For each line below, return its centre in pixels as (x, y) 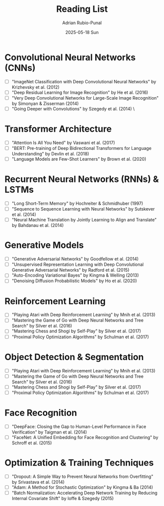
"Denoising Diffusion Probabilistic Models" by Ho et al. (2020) (74, 281)
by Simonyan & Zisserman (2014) (45, 103)
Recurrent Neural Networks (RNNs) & (82, 179)
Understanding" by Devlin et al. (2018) (50, 154)
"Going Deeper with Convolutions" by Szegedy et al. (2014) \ (73, 108)
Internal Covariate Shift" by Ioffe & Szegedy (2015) (63, 498)
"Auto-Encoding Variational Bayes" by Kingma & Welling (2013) (75, 275)
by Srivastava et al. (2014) (38, 482)
